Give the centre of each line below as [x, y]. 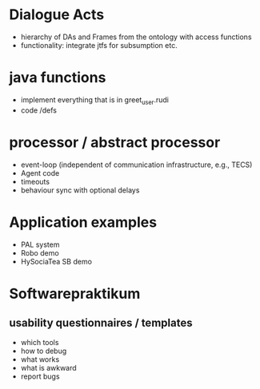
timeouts [35, 181]
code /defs [38, 110]
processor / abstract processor [115, 142]
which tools [40, 342]
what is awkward [48, 367]
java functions [58, 78]
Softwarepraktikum [75, 294]
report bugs [40, 376]
